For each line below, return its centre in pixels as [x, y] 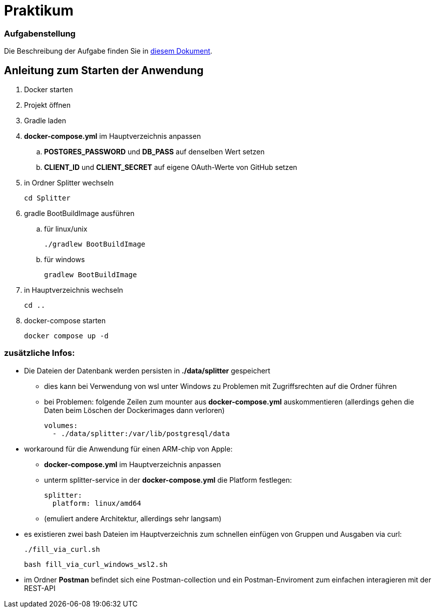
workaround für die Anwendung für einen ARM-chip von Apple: [128, 449]
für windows [65, 259]
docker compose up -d [66, 336]
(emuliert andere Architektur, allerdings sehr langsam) [133, 518]
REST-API [40, 588]
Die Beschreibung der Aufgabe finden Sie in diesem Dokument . [108, 51]
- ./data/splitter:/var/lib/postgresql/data [141, 433]
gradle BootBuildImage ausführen [79, 213]
